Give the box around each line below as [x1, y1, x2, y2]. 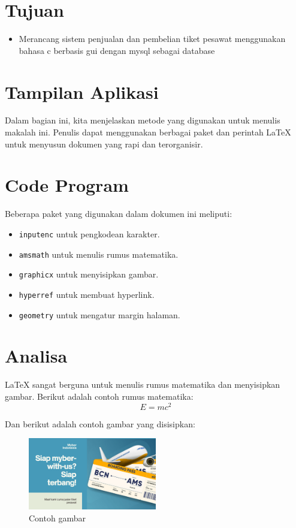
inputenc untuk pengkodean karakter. [19, 227, 160, 240]
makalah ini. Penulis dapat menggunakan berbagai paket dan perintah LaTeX [5, 126, 291, 138]
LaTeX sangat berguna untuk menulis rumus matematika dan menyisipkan [5, 378, 280, 391]
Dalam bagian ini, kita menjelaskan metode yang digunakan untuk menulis [5, 114, 280, 126]
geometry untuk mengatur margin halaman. [19, 308, 180, 321]
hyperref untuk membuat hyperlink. [19, 288, 155, 300]
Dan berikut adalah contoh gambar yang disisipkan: [5, 417, 195, 430]
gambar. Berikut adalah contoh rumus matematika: [5, 390, 194, 402]
